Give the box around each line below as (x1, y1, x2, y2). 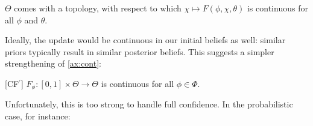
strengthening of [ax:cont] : (5, 57, 101, 70)
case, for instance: (5, 110, 71, 122)
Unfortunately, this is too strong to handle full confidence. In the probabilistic (5, 98, 293, 110)
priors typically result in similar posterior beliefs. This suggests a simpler (5, 45, 274, 58)
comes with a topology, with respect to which (14, 2, 182, 14)
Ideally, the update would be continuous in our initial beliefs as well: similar (5, 34, 286, 46)
